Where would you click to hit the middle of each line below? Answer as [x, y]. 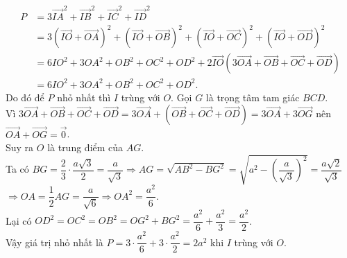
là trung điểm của [85, 147]
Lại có [19, 220]
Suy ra [20, 147]
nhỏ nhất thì [84, 97]
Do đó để [25, 97]
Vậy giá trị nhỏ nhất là [54, 242]
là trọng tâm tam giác [253, 97]
